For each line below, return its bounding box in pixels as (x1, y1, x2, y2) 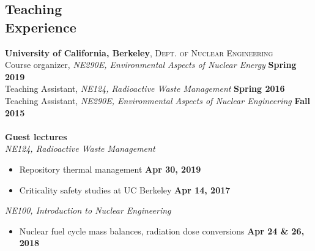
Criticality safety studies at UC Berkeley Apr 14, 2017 (19, 183, 231, 196)
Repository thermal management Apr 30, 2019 (19, 162, 201, 175)
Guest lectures (5, 130, 67, 143)
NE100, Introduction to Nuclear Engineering (5, 204, 171, 217)
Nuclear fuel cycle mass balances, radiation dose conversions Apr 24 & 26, (19, 224, 305, 237)
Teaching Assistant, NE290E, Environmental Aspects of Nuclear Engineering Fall (5, 94, 311, 107)
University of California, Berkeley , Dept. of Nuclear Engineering (5, 46, 273, 59)
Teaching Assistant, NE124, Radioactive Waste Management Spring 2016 (5, 82, 285, 95)
